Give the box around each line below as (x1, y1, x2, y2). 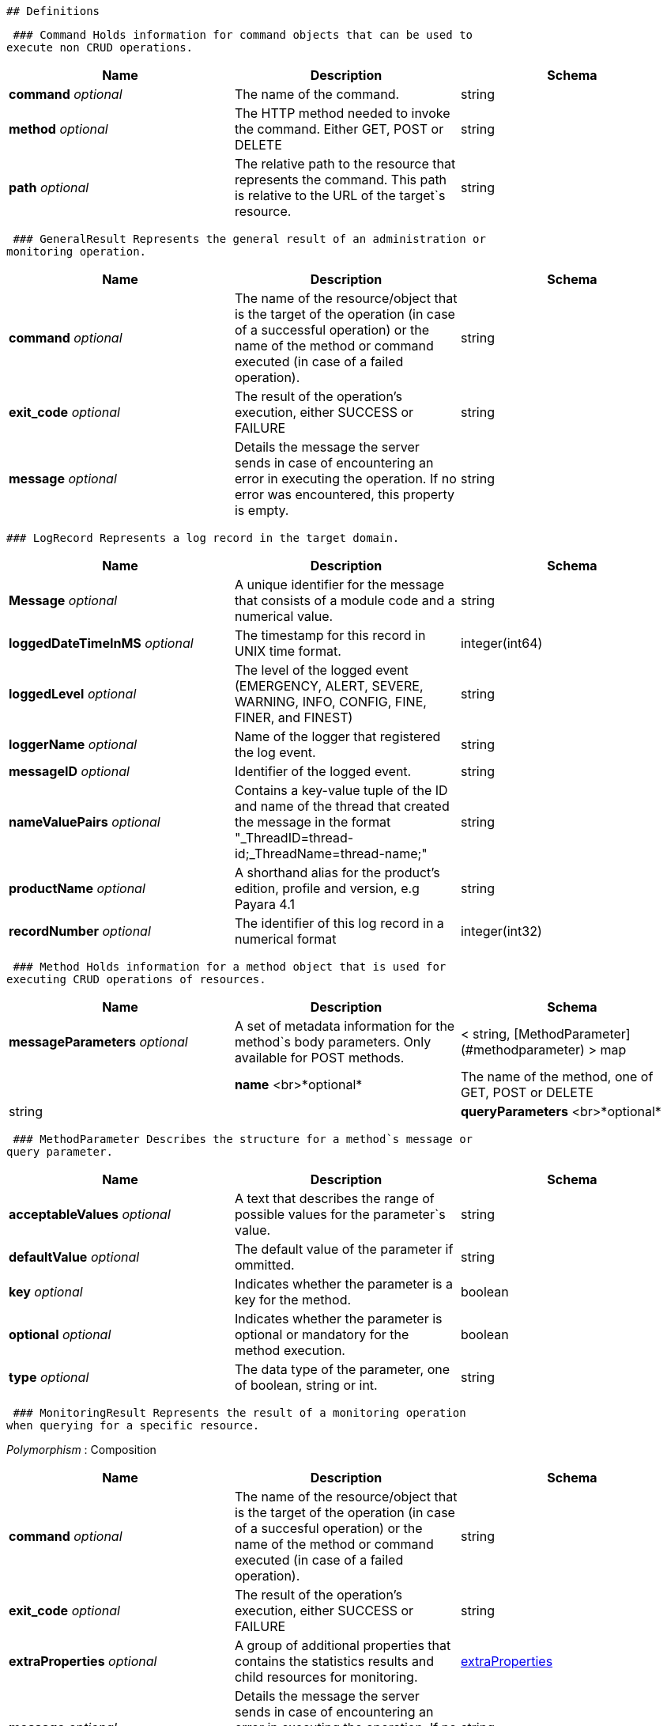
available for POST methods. (234, 1050, 405, 1066)
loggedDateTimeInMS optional (9, 635, 194, 651)
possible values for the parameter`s (234, 1206, 446, 1222)
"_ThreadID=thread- (234, 830, 354, 846)
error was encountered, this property (234, 486, 454, 502)
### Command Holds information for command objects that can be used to (13, 28, 473, 41)
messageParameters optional (9, 1034, 188, 1050)
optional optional (9, 1327, 111, 1342)
